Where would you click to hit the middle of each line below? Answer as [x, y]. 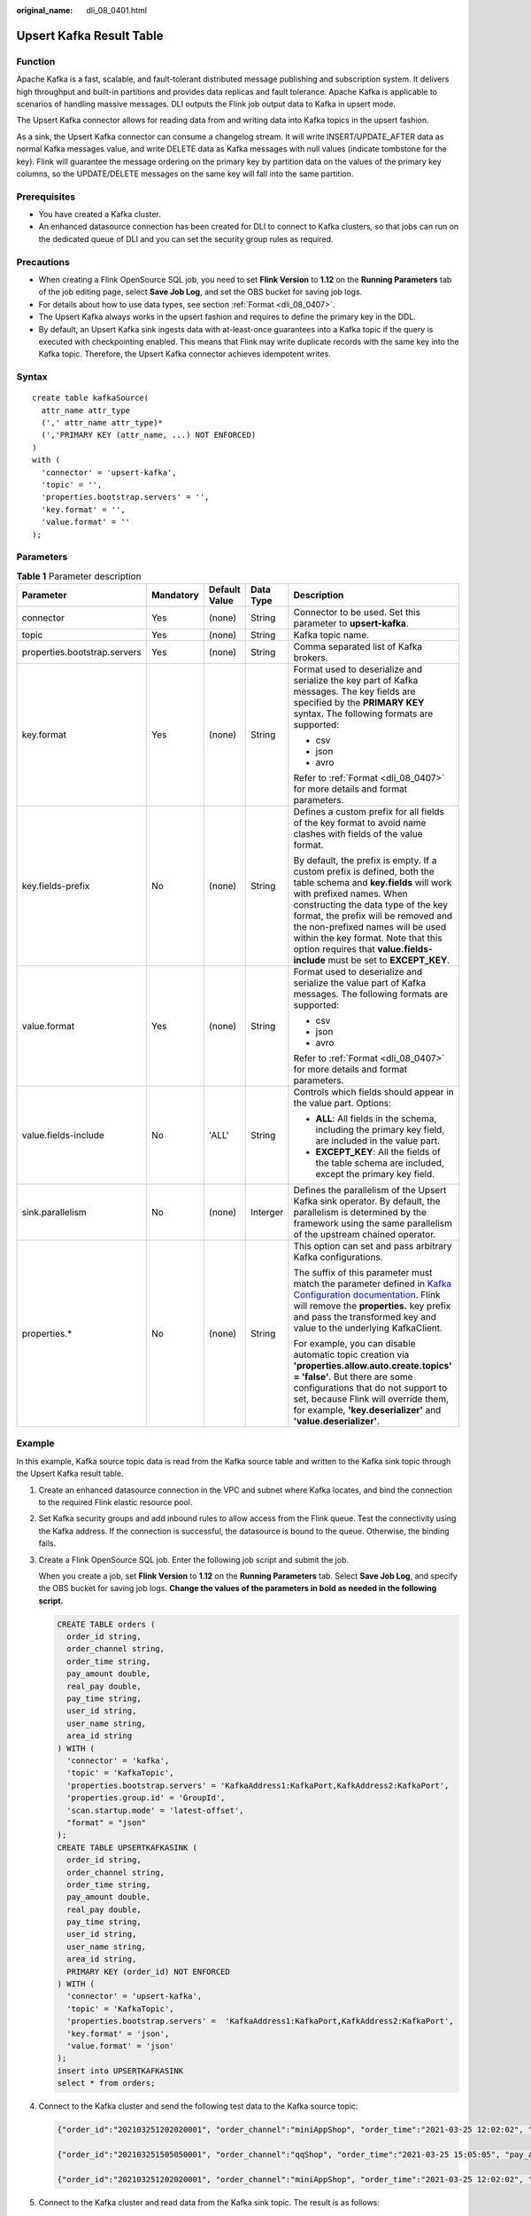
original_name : [45, 10]
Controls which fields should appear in [374, 1092]
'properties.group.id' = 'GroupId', [146, 1798]
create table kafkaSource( [91, 398]
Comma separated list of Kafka [358, 647]
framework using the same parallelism [373, 1223]
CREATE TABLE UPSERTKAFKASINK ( [127, 1847]
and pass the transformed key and [365, 1317]
